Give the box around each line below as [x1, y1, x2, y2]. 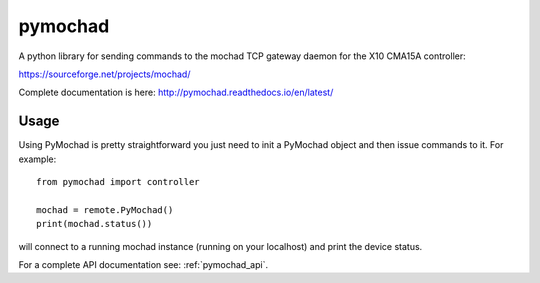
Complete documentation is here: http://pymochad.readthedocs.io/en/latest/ [18, 86, 334, 99]
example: [18, 153, 57, 165]
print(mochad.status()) [36, 218, 153, 230]
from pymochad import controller [36, 176, 200, 188]
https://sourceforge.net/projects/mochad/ [18, 68, 191, 80]
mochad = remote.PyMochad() [36, 204, 174, 215]
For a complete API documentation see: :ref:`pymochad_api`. [18, 258, 269, 270]
